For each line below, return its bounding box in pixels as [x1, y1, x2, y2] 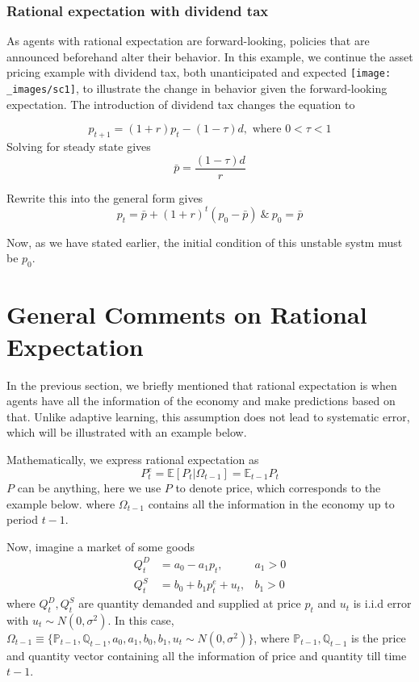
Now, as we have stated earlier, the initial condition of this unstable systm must [6, 233, 403, 250]
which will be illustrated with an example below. [6, 424, 247, 441]
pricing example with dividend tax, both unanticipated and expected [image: [6, 64, 392, 81]
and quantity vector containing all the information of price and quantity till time [6, 646, 407, 663]
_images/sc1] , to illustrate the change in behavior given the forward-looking [6, 80, 388, 97]
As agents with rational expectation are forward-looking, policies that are [6, 32, 370, 49]
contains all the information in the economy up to [148, 495, 395, 512]
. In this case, [107, 611, 174, 628]
